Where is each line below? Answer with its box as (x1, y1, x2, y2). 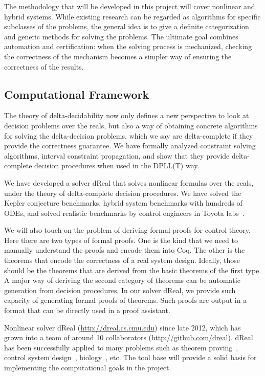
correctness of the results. (4, 61, 84, 72)
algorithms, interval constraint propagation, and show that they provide (4, 150, 230, 161)
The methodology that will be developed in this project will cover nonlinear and (4, 1, 255, 11)
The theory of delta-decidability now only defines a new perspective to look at (4, 110, 249, 121)
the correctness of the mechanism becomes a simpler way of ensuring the (4, 51, 232, 61)
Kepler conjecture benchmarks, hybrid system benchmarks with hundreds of (4, 197, 242, 208)
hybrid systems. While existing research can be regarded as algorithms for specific (4, 11, 261, 21)
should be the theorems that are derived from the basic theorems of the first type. (4, 264, 261, 275)
